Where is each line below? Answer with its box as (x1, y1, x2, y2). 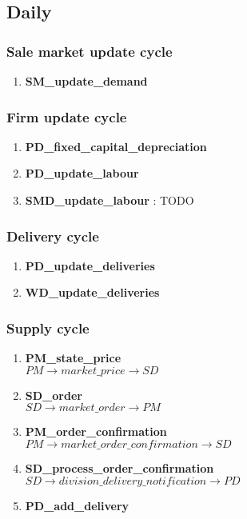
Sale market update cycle (6, 41, 173, 61)
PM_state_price (25, 349, 122, 366)
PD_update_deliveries (25, 257, 155, 273)
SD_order (25, 386, 82, 403)
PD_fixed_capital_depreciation (25, 138, 207, 154)
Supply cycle (6, 317, 90, 337)
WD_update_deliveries (25, 284, 160, 301)
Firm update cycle (6, 106, 127, 126)
